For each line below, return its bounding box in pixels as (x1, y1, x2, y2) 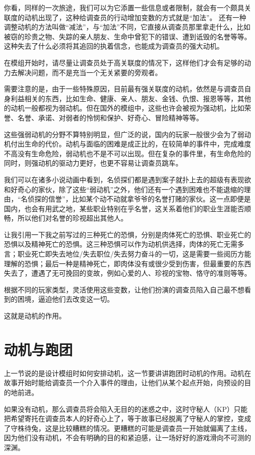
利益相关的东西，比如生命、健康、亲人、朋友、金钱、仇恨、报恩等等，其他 (10, 93, 251, 103)
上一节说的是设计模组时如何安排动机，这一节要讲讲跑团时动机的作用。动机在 (4, 368, 251, 378)
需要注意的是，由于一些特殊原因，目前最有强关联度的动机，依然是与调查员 (4, 84, 244, 94)
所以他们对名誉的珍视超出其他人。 (17, 213, 127, 223)
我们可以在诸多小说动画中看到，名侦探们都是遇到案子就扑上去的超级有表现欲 (4, 174, 251, 184)
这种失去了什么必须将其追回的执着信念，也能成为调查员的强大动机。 (4, 41, 224, 51)
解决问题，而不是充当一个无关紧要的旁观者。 (17, 67, 162, 77)
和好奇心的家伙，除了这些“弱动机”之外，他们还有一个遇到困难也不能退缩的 (4, 184, 244, 194)
